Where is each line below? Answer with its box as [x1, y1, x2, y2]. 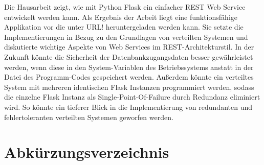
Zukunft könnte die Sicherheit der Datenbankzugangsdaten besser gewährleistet [4, 51, 253, 62]
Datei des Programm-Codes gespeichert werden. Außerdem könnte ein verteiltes [4, 72, 254, 82]
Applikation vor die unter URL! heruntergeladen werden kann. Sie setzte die [4, 21, 244, 32]
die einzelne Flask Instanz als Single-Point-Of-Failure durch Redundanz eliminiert [4, 91, 260, 102]
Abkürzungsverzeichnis [4, 142, 169, 162]
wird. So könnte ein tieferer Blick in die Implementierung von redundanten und [4, 101, 252, 112]
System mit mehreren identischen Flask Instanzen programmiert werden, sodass [4, 81, 254, 92]
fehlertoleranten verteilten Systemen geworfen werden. [4, 111, 173, 122]
